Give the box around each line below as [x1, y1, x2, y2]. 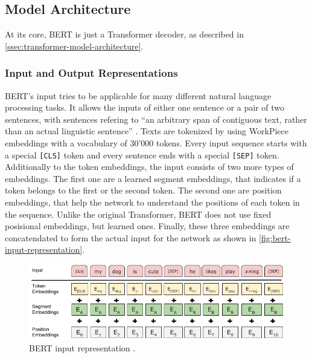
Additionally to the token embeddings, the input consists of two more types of [5, 160, 294, 173]
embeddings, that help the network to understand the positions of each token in [5, 196, 300, 209]
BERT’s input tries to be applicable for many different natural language [5, 89, 272, 102]
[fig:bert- [259, 231, 291, 244]
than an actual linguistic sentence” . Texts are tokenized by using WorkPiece [5, 125, 288, 137]
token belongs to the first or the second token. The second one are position [5, 184, 282, 197]
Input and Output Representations [5, 65, 178, 80]
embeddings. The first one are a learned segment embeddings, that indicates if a [5, 172, 301, 184]
